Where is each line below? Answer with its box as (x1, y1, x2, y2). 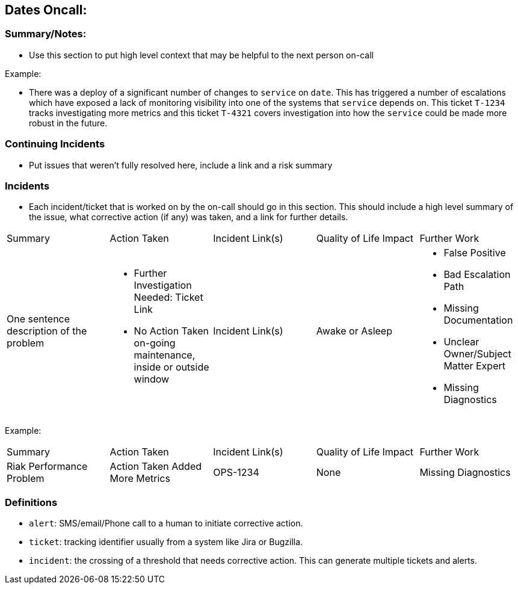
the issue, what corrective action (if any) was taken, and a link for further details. (29, 212, 348, 223)
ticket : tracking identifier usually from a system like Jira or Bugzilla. (29, 537, 303, 547)
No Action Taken (134, 325, 209, 338)
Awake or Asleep (316, 325, 392, 338)
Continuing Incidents (5, 138, 105, 150)
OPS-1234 (213, 466, 259, 479)
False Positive (443, 247, 506, 259)
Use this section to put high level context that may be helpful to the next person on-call (29, 49, 374, 60)
